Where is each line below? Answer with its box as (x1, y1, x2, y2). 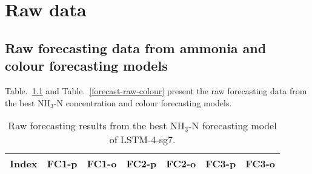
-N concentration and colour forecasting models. (53, 96, 232, 109)
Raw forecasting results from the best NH (8, 118, 185, 133)
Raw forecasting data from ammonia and (5, 38, 267, 57)
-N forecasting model (188, 118, 277, 133)
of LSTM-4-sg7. (109, 132, 176, 147)
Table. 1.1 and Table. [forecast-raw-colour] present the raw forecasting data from (5, 84, 307, 97)
